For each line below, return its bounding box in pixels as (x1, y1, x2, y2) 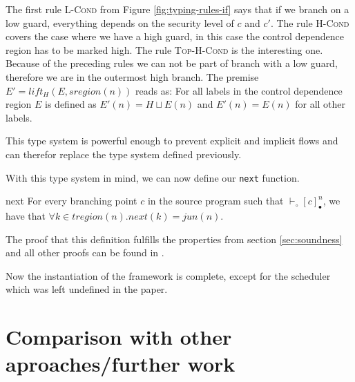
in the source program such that (147, 193, 284, 208)
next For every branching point (6, 193, 137, 208)
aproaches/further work (6, 350, 236, 378)
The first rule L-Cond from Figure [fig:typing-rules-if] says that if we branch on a (6, 2, 349, 16)
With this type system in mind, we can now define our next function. (6, 170, 300, 184)
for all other (295, 97, 346, 111)
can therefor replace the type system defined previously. (6, 146, 242, 161)
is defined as (45, 97, 97, 111)
